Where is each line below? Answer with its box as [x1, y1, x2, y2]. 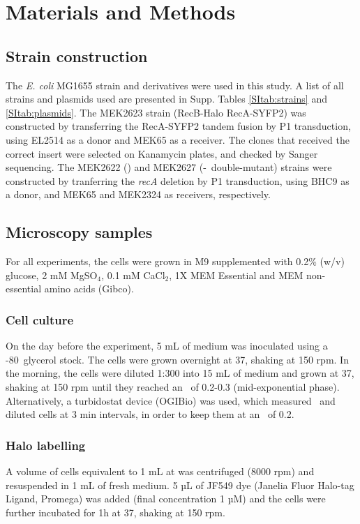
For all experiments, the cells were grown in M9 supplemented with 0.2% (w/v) [6, 254, 345, 269]
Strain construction [6, 45, 148, 66]
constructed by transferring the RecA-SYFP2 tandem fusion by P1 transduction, [6, 119, 351, 133]
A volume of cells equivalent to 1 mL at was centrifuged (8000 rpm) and [6, 463, 315, 478]
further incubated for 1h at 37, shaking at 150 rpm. [6, 504, 225, 519]
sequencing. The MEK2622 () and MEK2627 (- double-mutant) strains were [6, 160, 332, 174]
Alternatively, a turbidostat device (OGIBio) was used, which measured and [6, 393, 336, 407]
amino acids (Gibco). [44, 281, 134, 296]
